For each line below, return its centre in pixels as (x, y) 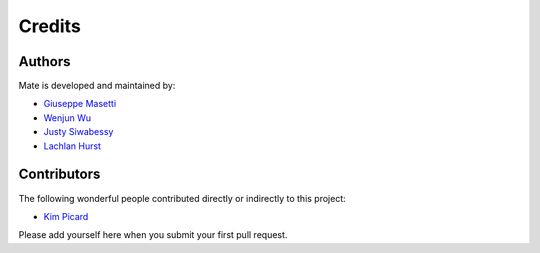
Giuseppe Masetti (80, 104)
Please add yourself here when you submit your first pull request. (153, 235)
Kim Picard (66, 216)
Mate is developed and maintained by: (97, 86)
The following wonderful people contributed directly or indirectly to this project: (182, 198)
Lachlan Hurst (72, 146)
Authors (44, 61)
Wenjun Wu (67, 117)
